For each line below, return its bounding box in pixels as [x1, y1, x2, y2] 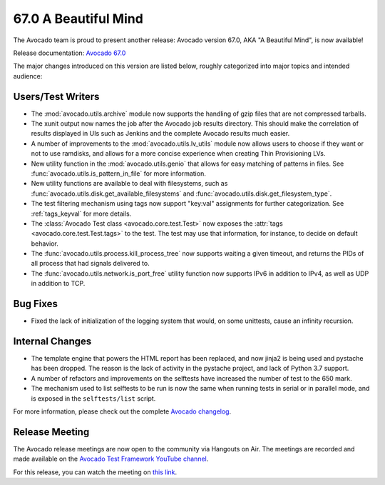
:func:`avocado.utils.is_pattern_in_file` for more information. [31, 169, 206, 178]
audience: [13, 71, 43, 80]
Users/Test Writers [13, 90, 100, 103]
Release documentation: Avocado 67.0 [13, 49, 126, 57]
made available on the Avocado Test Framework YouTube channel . [13, 454, 209, 464]
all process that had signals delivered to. [31, 259, 150, 268]
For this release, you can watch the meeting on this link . [13, 468, 178, 476]
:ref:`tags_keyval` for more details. [31, 209, 132, 218]
